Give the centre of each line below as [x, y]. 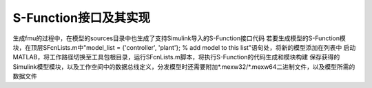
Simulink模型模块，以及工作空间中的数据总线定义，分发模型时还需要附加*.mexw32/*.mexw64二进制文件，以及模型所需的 [184, 67]
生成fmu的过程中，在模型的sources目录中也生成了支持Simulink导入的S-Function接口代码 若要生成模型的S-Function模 [179, 38]
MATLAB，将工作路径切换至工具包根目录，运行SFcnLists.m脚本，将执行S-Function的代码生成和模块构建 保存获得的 [176, 57]
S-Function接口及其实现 [82, 18]
